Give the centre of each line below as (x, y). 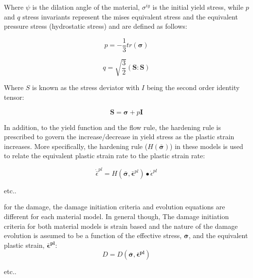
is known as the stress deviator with (86, 87)
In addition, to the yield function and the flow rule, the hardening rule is (112, 127)
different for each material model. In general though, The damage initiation (117, 216)
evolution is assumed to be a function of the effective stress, (93, 235)
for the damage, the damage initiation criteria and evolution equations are (115, 207)
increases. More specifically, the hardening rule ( (76, 146)
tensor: (14, 97)
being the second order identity (193, 87)
